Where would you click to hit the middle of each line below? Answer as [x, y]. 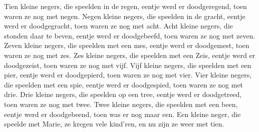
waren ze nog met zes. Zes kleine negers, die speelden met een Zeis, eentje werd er [130, 55]
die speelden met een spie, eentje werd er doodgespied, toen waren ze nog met [124, 84]
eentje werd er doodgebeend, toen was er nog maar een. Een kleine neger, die [122, 114]
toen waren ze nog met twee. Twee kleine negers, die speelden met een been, [121, 104]
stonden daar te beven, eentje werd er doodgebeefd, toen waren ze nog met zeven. [130, 35]
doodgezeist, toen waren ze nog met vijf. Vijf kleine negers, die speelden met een [128, 65]
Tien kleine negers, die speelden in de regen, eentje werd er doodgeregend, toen [125, 6]
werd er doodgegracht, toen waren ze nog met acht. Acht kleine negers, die [118, 26]
